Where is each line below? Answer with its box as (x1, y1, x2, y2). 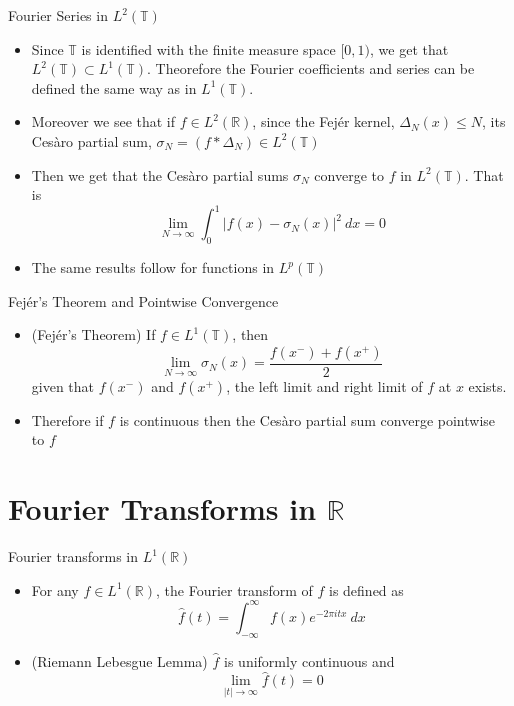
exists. (468, 375, 507, 396)
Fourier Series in (8, 5, 108, 25)
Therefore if (31, 409, 104, 430)
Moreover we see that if (31, 111, 176, 132)
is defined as (328, 579, 404, 600)
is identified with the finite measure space (81, 38, 336, 59)
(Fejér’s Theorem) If (31, 324, 156, 345)
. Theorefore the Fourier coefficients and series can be (146, 58, 475, 79)
